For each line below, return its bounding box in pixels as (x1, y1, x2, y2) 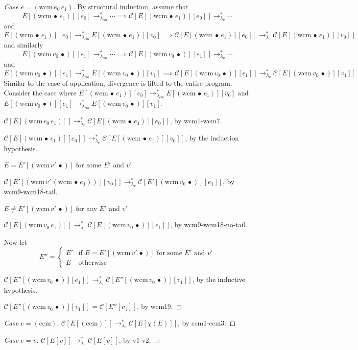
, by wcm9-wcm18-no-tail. (170, 219, 247, 230)
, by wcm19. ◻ (137, 301, 182, 311)
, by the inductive (192, 274, 245, 284)
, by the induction (185, 133, 239, 143)
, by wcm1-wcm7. (170, 115, 222, 125)
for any (75, 203, 97, 213)
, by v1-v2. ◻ (119, 335, 160, 345)
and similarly (4, 40, 43, 50)
